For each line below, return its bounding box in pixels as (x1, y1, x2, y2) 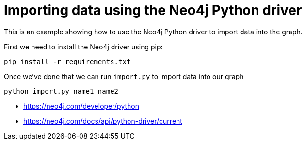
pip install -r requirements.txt (4, 57, 131, 65)
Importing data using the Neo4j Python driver (4, 2, 302, 18)
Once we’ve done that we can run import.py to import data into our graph (4, 72, 244, 80)
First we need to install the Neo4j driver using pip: (4, 42, 163, 51)
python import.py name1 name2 (4, 87, 119, 95)
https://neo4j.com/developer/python (23, 101, 139, 110)
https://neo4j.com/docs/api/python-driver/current (23, 116, 182, 125)
